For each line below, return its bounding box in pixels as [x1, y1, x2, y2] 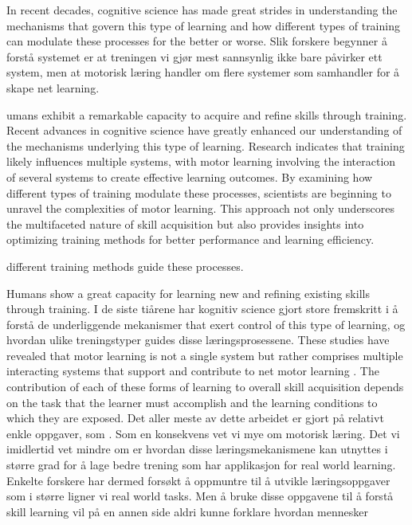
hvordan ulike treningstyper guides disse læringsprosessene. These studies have [6, 331, 390, 348]
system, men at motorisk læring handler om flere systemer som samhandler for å [6, 64, 400, 80]
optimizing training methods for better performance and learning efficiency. [6, 231, 375, 248]
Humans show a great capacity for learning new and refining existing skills [6, 284, 370, 301]
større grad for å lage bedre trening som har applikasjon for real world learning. [6, 456, 396, 473]
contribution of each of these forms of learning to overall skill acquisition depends [6, 378, 404, 395]
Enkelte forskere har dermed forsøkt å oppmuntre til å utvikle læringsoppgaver [6, 472, 390, 488]
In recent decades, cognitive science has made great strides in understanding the [6, 2, 398, 18]
